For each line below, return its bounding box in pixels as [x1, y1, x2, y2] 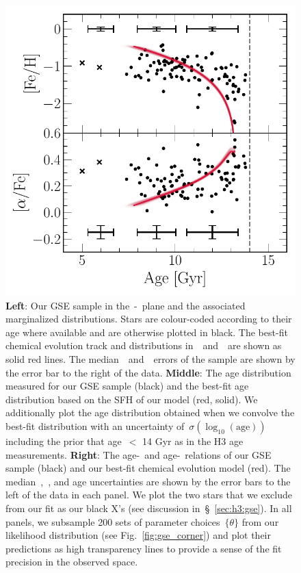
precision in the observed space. [5, 555, 138, 569]
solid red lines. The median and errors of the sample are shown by [5, 351, 296, 366]
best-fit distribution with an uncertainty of [5, 418, 185, 433]
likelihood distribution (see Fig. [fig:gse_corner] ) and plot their [5, 528, 271, 542]
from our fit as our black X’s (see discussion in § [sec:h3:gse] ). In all [5, 500, 292, 515]
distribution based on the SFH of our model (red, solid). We [5, 392, 258, 406]
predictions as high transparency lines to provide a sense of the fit [5, 541, 282, 555]
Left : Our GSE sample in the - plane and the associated [5, 298, 246, 312]
